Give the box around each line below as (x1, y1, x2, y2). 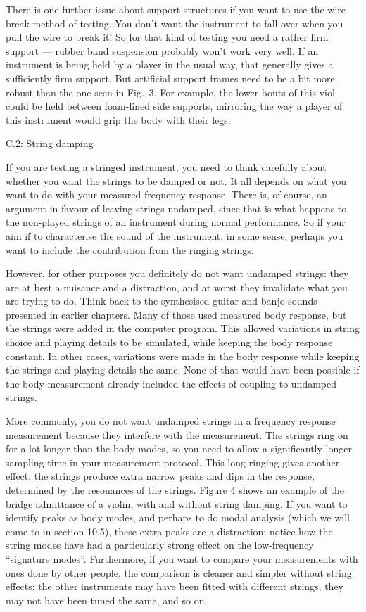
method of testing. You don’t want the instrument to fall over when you (32, 15, 343, 30)
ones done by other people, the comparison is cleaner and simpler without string (6, 565, 352, 580)
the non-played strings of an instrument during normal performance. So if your (6, 215, 346, 229)
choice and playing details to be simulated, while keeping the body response (6, 335, 333, 350)
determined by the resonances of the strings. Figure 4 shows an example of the (6, 483, 345, 497)
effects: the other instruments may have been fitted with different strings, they (6, 579, 344, 594)
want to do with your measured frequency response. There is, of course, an (6, 187, 327, 202)
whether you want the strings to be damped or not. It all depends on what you (6, 173, 347, 188)
